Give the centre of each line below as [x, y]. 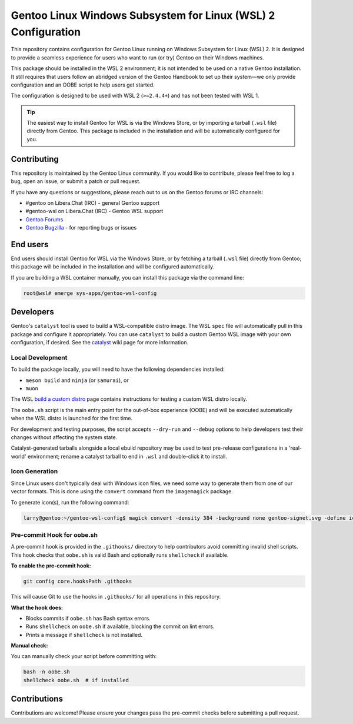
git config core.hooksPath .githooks [78, 582]
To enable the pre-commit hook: [51, 566]
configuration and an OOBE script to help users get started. [83, 85]
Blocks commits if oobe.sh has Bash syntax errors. [88, 618]
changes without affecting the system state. [64, 437]
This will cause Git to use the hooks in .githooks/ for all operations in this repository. [116, 597]
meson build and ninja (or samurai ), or [77, 380]
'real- [295, 448]
